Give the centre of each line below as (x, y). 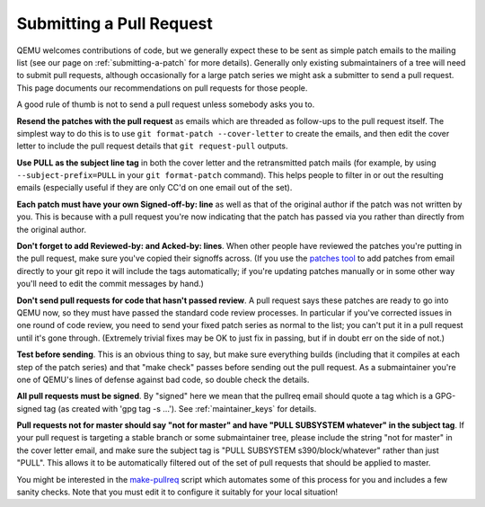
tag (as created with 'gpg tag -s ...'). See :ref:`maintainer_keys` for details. (180, 408)
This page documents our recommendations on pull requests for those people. (162, 88)
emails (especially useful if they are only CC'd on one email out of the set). (154, 188)
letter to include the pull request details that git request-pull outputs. (152, 146)
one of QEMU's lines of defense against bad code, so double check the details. (163, 379)
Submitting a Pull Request (115, 23)
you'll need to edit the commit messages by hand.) (110, 284)
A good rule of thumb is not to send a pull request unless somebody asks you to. (166, 104)
